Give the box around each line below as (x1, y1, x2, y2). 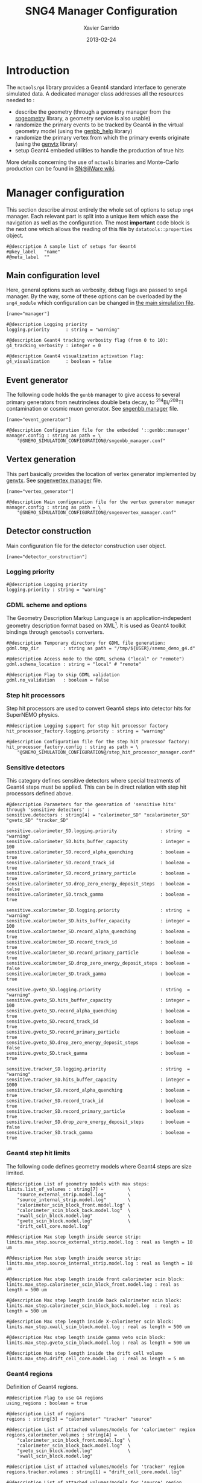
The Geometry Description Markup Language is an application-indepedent (6, 614, 192, 622)
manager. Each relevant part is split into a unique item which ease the (6, 212, 179, 220)
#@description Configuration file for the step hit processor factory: (6, 739, 190, 745)
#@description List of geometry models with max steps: (6, 1181, 150, 1187)
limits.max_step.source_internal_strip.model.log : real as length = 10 (6, 1260, 193, 1266)
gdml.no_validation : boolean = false (6, 677, 110, 683)
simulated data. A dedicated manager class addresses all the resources (6, 90, 184, 97)
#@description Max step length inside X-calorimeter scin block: (6, 1318, 174, 1325)
